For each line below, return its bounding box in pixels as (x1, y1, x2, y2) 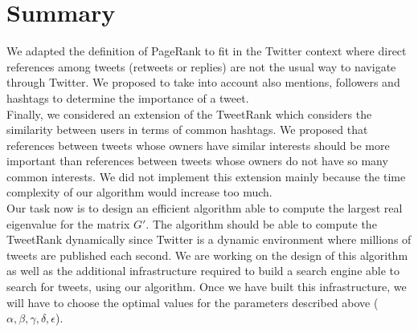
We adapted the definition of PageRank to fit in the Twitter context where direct (6, 43, 407, 59)
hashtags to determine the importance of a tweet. (6, 89, 249, 106)
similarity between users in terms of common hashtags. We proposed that (6, 121, 368, 138)
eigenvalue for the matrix (6, 215, 130, 232)
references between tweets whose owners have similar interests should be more (6, 136, 390, 153)
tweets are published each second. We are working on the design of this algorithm (6, 246, 408, 263)
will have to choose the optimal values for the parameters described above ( (6, 294, 379, 310)
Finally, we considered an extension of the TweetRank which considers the (6, 105, 372, 122)
